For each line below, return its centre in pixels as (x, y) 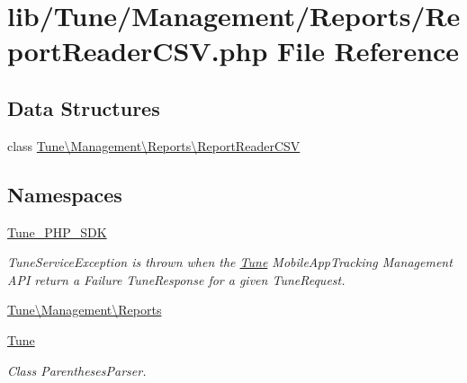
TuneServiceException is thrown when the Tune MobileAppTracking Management (230, 262)
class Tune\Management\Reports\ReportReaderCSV (154, 145)
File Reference (368, 51)
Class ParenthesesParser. (77, 370)
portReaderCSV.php (138, 51)
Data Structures (84, 107)
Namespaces (65, 194)
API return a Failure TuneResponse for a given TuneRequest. (176, 279)
